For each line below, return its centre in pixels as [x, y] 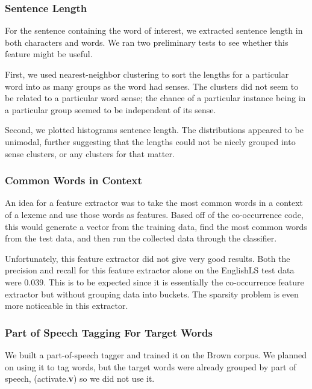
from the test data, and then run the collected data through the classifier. [141, 238]
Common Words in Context [73, 180]
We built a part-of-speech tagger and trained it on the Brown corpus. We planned [156, 354]
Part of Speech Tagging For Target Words [109, 332]
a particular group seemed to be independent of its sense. [111, 109]
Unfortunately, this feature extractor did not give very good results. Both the [148, 258]
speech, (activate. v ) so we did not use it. [80, 378]
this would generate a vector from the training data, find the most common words [156, 226]
